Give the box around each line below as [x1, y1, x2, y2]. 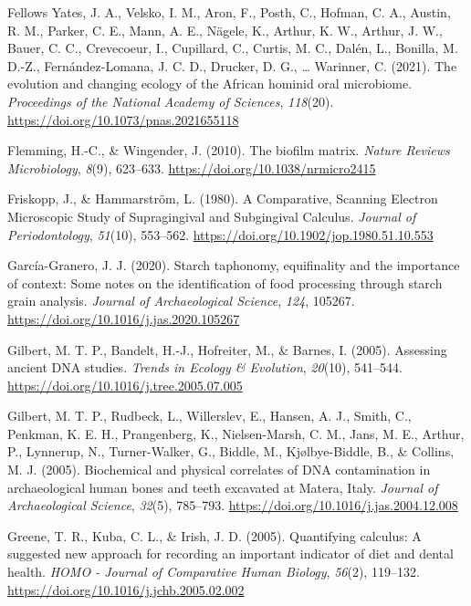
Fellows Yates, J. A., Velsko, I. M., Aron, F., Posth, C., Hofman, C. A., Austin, [7, 3, 451, 21]
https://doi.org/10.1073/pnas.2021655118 [7, 110, 239, 129]
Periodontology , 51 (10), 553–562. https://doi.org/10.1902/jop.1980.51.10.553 [7, 225, 434, 244]
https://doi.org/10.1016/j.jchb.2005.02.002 [7, 580, 245, 599]
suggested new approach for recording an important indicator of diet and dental [7, 544, 454, 563]
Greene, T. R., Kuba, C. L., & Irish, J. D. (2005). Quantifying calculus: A [7, 526, 422, 545]
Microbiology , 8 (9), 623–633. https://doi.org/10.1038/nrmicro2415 [7, 158, 376, 177]
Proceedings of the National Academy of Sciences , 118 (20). [7, 91, 334, 110]
